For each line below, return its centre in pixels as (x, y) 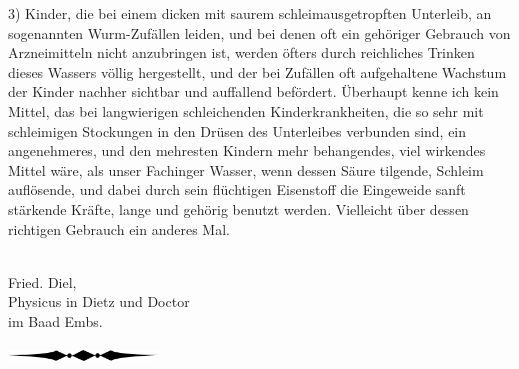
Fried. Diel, (42, 281)
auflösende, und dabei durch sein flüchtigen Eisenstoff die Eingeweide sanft (237, 189)
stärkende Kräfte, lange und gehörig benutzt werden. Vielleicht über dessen (238, 208)
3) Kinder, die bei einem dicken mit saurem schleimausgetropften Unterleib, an (250, 13)
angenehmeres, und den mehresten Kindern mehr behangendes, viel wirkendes (247, 150)
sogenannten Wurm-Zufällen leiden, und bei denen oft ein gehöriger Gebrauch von (259, 32)
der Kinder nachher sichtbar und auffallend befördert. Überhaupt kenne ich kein (253, 91)
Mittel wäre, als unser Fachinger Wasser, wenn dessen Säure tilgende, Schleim (246, 169)
